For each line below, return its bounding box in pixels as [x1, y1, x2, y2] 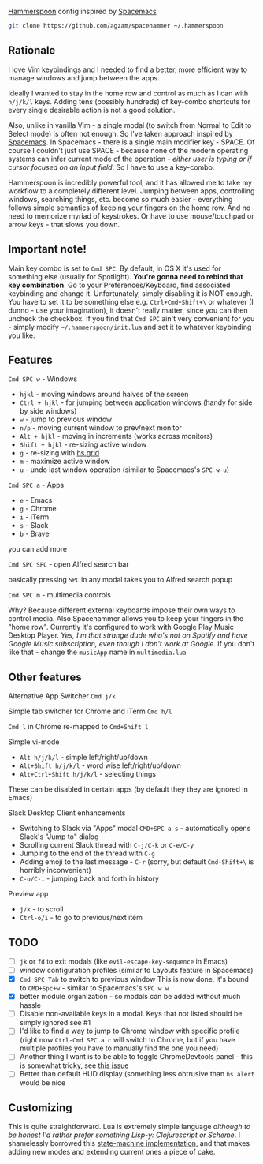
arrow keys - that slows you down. [8, 219, 120, 229]
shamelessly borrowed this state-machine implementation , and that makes [8, 1139, 250, 1148]
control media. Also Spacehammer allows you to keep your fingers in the [8, 614, 244, 623]
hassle [19, 1001, 42, 1010]
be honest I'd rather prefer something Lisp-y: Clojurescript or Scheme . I [8, 1130, 241, 1140]
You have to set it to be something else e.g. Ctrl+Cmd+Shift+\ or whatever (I [8, 297, 254, 306]
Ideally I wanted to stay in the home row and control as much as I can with [8, 88, 249, 98]
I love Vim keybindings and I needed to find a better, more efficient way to [8, 65, 248, 74]
